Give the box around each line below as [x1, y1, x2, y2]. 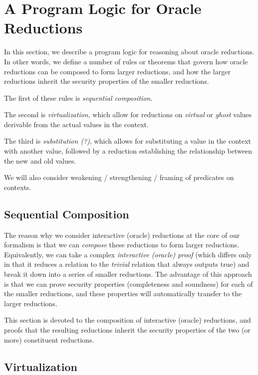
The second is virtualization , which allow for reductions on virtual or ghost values [4, 109, 252, 120]
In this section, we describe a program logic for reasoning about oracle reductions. [4, 46, 255, 57]
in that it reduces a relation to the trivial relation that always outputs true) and [4, 259, 250, 269]
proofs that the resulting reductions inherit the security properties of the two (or [4, 324, 251, 335]
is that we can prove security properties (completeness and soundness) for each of [4, 278, 253, 289]
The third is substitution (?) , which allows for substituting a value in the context [4, 136, 252, 146]
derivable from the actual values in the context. [4, 119, 149, 129]
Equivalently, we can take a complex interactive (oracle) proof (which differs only [4, 249, 252, 259]
